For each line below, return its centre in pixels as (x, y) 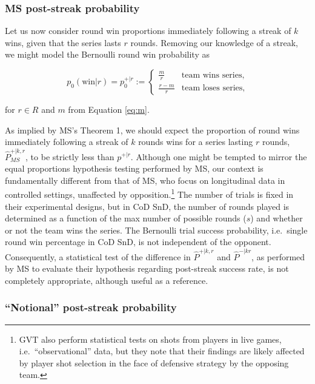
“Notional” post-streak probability (91, 307)
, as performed (278, 256)
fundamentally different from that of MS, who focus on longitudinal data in (145, 180)
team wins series (212, 75)
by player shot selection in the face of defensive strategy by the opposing (154, 362)
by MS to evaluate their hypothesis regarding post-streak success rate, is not (147, 268)
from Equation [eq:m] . (109, 109)
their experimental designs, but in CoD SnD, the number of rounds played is (147, 206)
